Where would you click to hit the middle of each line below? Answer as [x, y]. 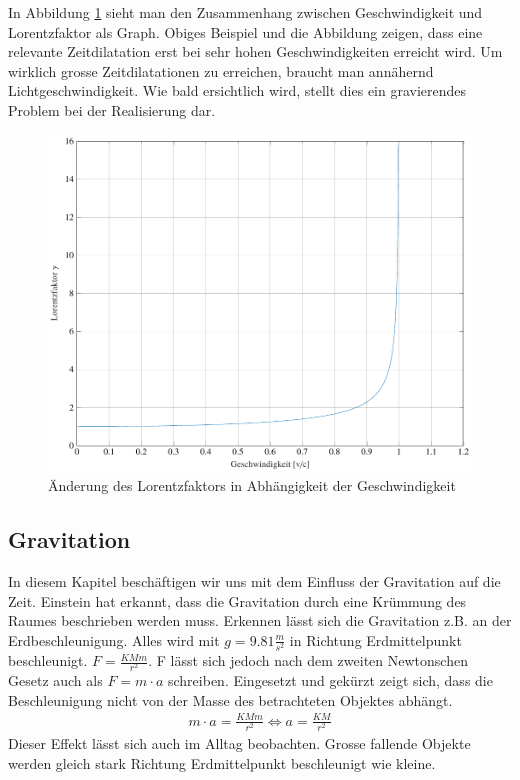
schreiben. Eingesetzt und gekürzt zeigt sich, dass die [330, 680]
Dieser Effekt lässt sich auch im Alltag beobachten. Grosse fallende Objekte [239, 743]
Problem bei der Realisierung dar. [112, 109]
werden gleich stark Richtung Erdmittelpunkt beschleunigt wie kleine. [222, 762]
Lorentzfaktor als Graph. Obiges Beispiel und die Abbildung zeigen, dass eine [245, 31]
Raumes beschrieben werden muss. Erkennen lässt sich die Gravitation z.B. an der [260, 620]
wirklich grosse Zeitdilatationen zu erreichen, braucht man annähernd [221, 70]
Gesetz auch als [55, 680]
